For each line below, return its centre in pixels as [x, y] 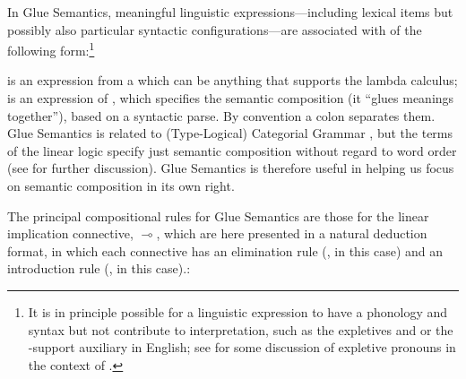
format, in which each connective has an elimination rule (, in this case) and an [225, 250]
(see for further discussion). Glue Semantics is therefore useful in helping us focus [231, 168]
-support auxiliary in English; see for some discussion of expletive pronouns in [242, 347]
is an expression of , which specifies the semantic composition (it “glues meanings [231, 98]
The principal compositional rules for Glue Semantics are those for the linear [218, 215]
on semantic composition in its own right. [121, 185]
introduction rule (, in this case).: [99, 268]
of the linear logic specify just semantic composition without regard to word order [232, 150]
